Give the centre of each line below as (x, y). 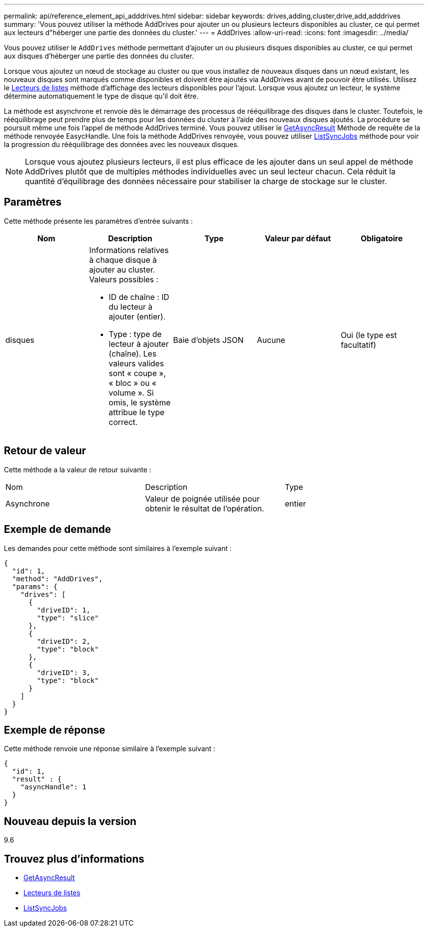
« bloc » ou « (133, 383)
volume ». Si (131, 392)
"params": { (35, 586)
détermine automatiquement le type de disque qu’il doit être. (101, 96)
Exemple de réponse (55, 730)
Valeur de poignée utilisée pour (202, 498)
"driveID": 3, (64, 672)
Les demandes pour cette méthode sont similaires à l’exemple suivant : (118, 548)
